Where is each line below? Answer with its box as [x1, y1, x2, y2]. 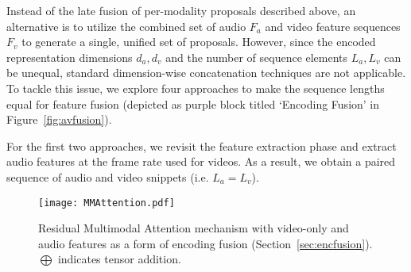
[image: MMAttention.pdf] [38, 197, 175, 209]
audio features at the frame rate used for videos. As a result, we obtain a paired [6, 153, 396, 170]
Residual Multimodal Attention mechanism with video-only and [38, 220, 349, 236]
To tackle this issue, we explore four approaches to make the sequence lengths [6, 79, 385, 96]
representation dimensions [6, 48, 133, 65]
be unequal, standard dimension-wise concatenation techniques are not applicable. [6, 64, 406, 81]
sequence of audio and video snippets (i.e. [6, 168, 209, 185]
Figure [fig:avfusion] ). [6, 111, 112, 128]
